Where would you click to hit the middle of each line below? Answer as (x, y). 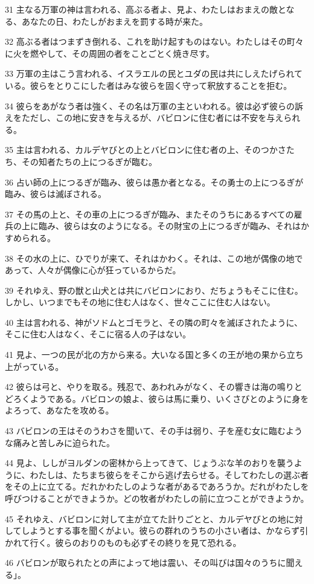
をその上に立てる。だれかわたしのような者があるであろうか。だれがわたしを (157, 486)
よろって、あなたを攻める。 (59, 410)
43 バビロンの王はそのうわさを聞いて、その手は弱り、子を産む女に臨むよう (154, 431)
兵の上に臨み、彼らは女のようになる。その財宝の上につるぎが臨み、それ (149, 226)
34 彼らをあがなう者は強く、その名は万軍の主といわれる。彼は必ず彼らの (150, 105)
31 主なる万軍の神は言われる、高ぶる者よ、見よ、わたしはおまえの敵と (146, 9)
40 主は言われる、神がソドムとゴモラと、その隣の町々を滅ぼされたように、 (154, 322)
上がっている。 (34, 366)
